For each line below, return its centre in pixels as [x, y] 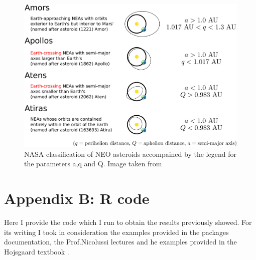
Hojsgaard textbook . [37, 251]
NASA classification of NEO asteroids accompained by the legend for [130, 154]
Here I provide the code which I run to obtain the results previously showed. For [128, 222]
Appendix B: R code [77, 198]
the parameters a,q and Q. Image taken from [93, 164]
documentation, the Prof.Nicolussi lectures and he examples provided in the [120, 242]
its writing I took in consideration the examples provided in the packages [116, 232]
